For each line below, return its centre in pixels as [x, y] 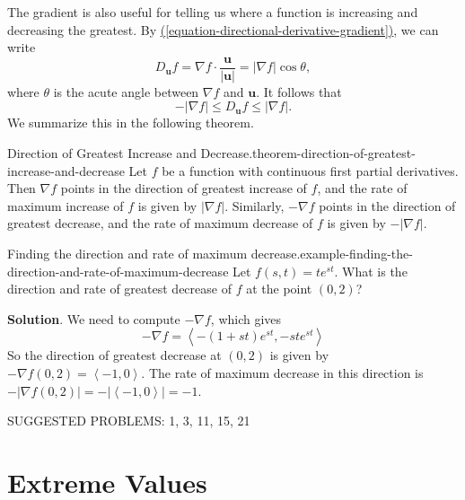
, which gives [246, 318]
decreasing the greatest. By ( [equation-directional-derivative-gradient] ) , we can [223, 29]
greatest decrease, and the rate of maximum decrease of [160, 223]
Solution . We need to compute [94, 318]
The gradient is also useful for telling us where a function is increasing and [213, 12]
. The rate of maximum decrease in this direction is [282, 372]
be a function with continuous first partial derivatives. [310, 170]
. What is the [371, 271]
